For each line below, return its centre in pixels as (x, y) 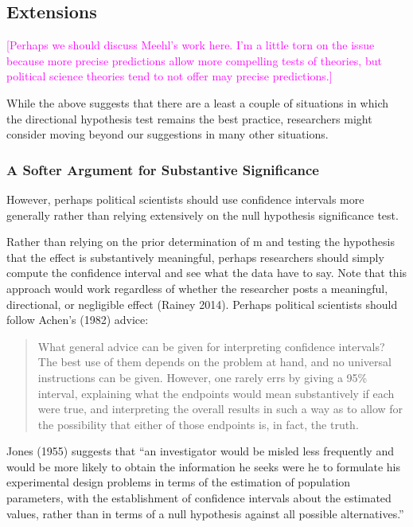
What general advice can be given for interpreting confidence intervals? (211, 346)
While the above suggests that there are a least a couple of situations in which (198, 102)
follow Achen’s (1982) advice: (78, 320)
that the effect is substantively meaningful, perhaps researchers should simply (195, 257)
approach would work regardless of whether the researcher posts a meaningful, (197, 288)
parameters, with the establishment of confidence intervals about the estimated (199, 498)
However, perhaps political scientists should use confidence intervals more (185, 199)
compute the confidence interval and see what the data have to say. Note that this (207, 273)
